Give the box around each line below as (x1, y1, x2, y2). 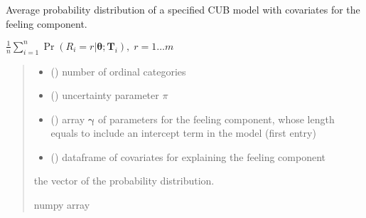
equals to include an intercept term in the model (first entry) (50, 125, 316, 140)
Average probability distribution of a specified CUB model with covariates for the (6, 2, 360, 16)
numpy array (33, 197, 90, 212)
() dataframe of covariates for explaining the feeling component (50, 149, 325, 164)
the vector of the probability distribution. (33, 173, 215, 188)
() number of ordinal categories (50, 63, 186, 78)
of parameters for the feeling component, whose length (97, 111, 335, 126)
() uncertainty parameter (50, 88, 159, 103)
